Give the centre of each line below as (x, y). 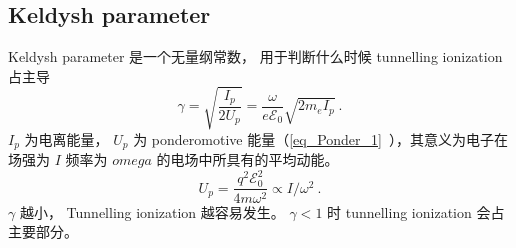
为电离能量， (66, 138)
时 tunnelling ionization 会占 (416, 211)
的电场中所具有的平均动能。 (247, 159)
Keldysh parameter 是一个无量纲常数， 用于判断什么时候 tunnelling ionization (255, 56)
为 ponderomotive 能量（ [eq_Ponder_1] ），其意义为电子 (313, 138)
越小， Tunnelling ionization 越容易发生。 (152, 211)
